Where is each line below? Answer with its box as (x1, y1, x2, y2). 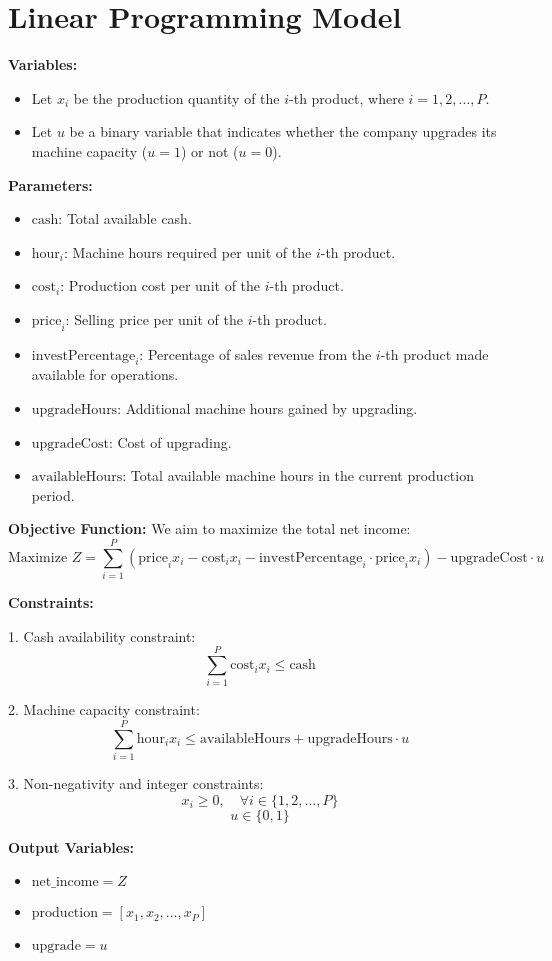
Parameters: (8, 174, 93, 195)
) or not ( (180, 140, 239, 161)
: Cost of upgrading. (108, 431, 232, 452)
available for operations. (31, 364, 179, 385)
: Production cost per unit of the (60, 275, 261, 296)
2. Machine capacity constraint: (8, 699, 200, 720)
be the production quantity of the (73, 87, 280, 108)
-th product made (380, 343, 489, 364)
